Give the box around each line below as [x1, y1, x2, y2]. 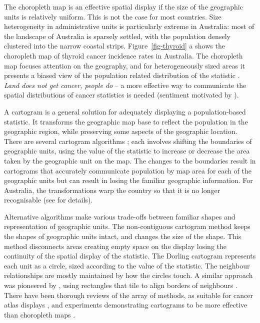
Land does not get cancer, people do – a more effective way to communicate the [4, 79, 246, 90]
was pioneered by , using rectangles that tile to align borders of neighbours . [4, 280, 237, 290]
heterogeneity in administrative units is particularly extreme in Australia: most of [4, 21, 254, 31]
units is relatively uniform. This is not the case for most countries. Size [4, 11, 221, 21]
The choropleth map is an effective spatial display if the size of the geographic [4, 1, 243, 11]
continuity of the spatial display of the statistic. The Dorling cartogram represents [4, 250, 256, 261]
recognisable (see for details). [4, 194, 93, 205]
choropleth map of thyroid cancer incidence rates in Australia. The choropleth [4, 50, 243, 60]
